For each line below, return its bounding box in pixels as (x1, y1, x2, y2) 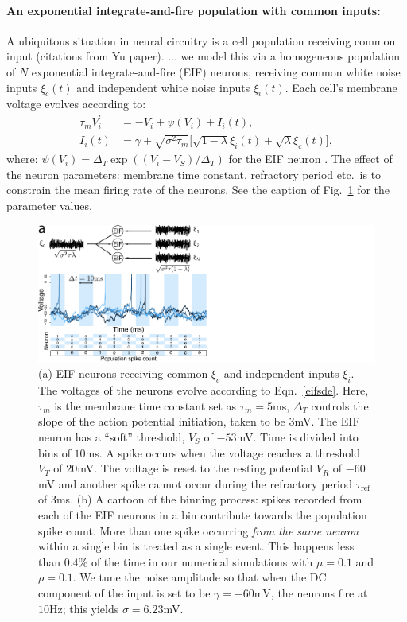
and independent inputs (223, 365, 339, 382)
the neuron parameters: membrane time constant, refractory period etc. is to (6, 165, 382, 182)
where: (6, 150, 38, 167)
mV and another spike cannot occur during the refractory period (38, 475, 353, 492)
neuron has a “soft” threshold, (38, 428, 185, 445)
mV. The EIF (294, 413, 360, 430)
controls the (311, 397, 369, 414)
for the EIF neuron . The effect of (228, 150, 393, 167)
